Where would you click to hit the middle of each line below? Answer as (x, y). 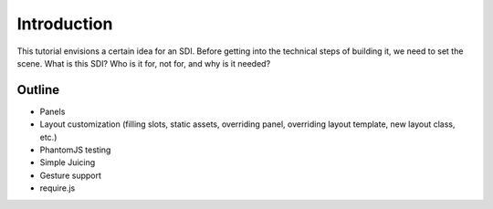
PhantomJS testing (75, 150)
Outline (38, 90)
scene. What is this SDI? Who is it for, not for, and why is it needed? (144, 63)
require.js (58, 188)
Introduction (65, 24)
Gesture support (71, 175)
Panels (52, 111)
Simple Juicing (68, 162)
